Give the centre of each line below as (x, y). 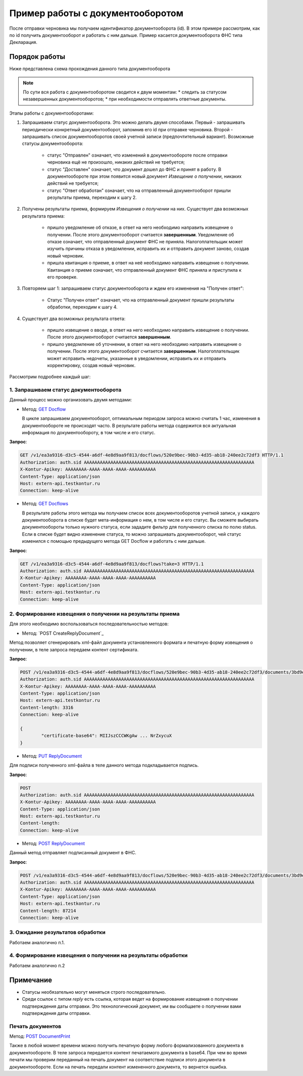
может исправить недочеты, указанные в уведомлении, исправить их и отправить (137, 358)
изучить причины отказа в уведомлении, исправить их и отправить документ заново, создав (148, 249)
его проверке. (62, 277)
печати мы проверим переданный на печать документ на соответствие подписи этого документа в (117, 1060)
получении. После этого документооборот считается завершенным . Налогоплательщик (143, 351)
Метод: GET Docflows (45, 504)
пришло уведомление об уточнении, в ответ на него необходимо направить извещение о (144, 344)
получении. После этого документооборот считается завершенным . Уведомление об (141, 234)
